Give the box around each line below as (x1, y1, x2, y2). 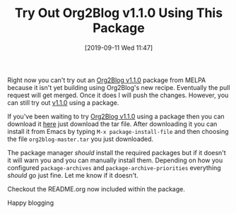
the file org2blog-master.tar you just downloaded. (7, 135, 154, 143)
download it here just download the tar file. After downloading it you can (7, 119, 218, 128)
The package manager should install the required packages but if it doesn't (7, 148, 226, 157)
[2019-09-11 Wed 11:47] (84, 43, 153, 52)
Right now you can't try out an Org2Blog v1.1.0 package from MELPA (7, 76, 206, 84)
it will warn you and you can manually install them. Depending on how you (7, 156, 223, 164)
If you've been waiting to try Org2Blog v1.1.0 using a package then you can (7, 112, 225, 120)
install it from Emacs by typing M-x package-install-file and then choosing (7, 127, 229, 135)
